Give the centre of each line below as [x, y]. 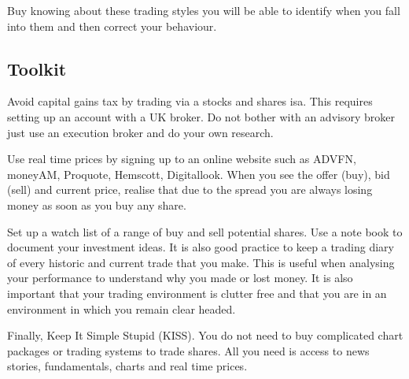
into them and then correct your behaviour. [112, 26]
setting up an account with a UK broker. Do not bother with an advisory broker [201, 116]
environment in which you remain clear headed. [122, 308]
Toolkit [37, 68]
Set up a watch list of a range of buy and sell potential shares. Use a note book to [205, 231]
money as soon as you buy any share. [97, 204]
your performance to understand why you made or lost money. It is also [180, 278]
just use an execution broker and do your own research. [140, 132]
